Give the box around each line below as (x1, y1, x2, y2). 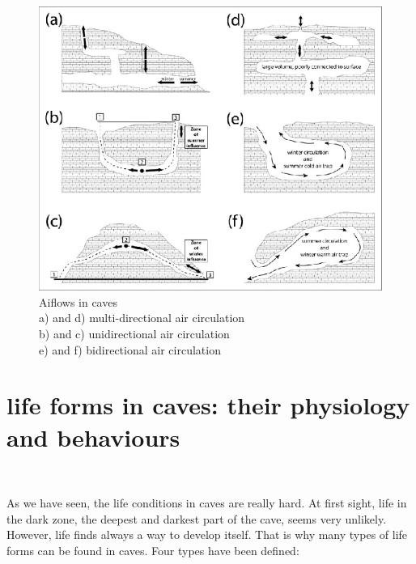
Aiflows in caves (39, 293, 117, 310)
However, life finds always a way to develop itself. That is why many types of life (6, 526, 408, 543)
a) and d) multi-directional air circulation (39, 309, 245, 326)
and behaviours (6, 420, 180, 453)
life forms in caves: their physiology (6, 388, 410, 422)
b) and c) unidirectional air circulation (39, 325, 230, 342)
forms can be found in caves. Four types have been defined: (6, 541, 299, 558)
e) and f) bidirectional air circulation (39, 341, 221, 358)
